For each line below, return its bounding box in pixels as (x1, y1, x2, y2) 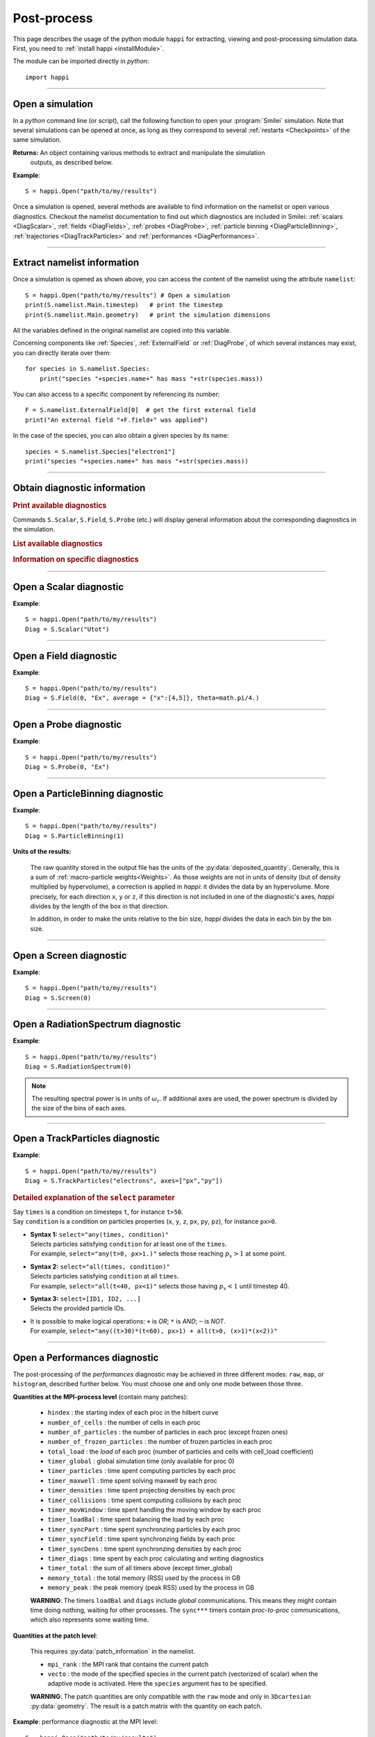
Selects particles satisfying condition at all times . (30, 1272, 180, 1281)
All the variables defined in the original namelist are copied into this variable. (12, 327, 232, 334)
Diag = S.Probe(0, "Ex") (25, 763, 110, 771)
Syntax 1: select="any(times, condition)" (30, 1230, 169, 1238)
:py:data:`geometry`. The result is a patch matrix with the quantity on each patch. (30, 1702, 262, 1711)
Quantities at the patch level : (12, 1631, 98, 1640)
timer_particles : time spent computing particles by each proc (47, 1467, 236, 1475)
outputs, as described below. (30, 158, 113, 167)
